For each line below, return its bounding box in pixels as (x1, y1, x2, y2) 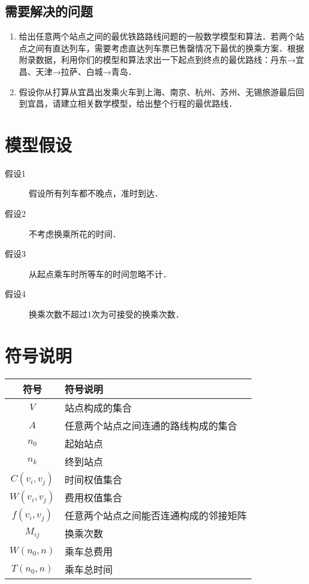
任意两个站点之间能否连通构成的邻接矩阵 (65, 508, 247, 522)
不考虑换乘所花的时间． (29, 227, 121, 240)
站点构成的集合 (65, 400, 132, 414)
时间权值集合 (65, 472, 123, 486)
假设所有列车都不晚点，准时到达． (29, 187, 163, 199)
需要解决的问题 (5, 2, 93, 20)
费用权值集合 (65, 490, 123, 504)
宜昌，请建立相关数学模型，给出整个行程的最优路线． (27, 97, 237, 110)
